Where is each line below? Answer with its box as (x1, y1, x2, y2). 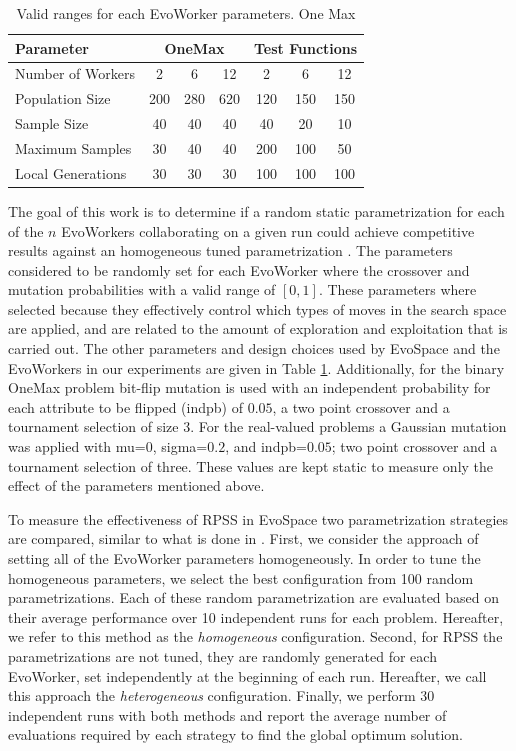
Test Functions (253, 37, 358, 58)
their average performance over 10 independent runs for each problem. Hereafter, (8, 606, 504, 627)
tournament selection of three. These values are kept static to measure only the (8, 455, 494, 476)
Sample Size (15, 113, 89, 134)
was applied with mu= (8, 436, 146, 457)
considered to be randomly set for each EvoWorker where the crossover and (8, 259, 470, 280)
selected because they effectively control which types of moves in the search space (8, 298, 507, 319)
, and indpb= (225, 436, 307, 457)
